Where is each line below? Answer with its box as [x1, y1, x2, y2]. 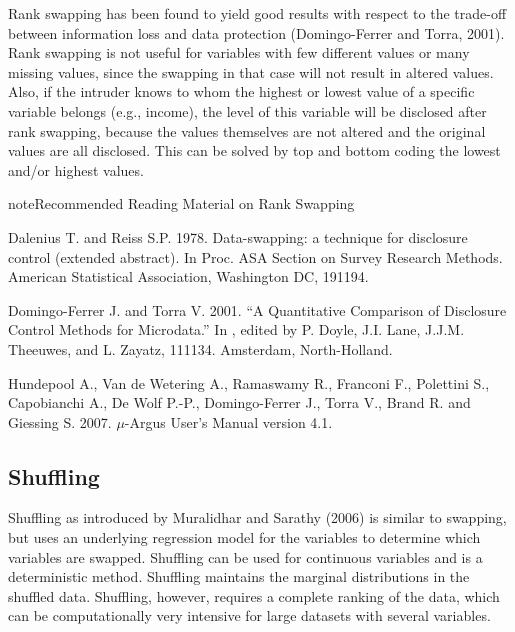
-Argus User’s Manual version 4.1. [124, 411, 333, 432]
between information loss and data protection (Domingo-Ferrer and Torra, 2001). [8, 22, 505, 43]
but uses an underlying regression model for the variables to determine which [8, 527, 481, 548]
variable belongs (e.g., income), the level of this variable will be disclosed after [8, 100, 487, 121]
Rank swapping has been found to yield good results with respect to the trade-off [8, 3, 507, 23]
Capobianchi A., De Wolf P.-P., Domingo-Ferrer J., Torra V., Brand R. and [8, 392, 471, 413]
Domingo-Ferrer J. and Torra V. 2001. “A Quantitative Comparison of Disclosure [8, 299, 507, 320]
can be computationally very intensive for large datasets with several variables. [8, 605, 491, 626]
